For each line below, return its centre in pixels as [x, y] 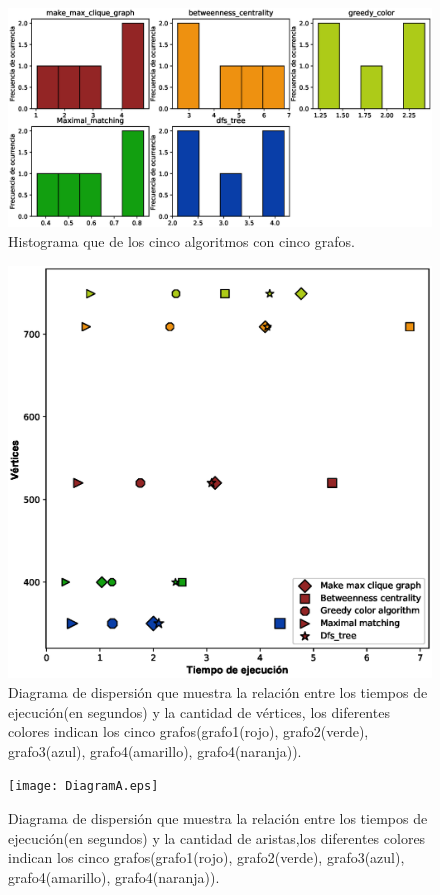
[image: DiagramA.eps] [83, 786]
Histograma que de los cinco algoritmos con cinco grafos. [181, 241]
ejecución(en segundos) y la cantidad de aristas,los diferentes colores [217, 837]
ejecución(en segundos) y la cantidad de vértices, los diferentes [199, 711]
